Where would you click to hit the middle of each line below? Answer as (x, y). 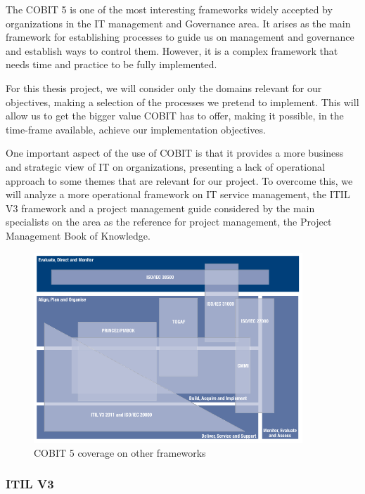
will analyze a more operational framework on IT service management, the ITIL (178, 194)
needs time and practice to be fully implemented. (111, 64)
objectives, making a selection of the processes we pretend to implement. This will (182, 102)
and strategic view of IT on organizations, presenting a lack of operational (165, 166)
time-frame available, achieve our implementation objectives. (136, 129)
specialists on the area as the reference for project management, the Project (169, 222)
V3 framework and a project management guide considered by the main (160, 208)
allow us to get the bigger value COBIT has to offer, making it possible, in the (175, 116)
